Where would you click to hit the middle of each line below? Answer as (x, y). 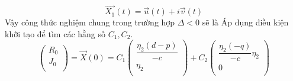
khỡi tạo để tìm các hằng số (55, 33)
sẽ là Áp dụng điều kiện (245, 22)
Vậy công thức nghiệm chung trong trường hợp (90, 22)
